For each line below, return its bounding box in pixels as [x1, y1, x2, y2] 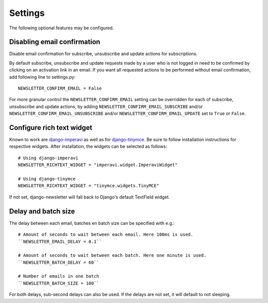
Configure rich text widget [9, 123, 93, 132]
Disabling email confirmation [9, 38, 100, 46]
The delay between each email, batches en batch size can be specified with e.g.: [9, 220, 175, 226]
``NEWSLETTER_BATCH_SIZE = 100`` [18, 280, 99, 286]
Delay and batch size [9, 207, 75, 215]
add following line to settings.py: [9, 74, 76, 80]
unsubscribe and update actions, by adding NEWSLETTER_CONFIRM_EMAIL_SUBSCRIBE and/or [9, 103, 203, 109]
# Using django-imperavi [18, 155, 78, 161]
